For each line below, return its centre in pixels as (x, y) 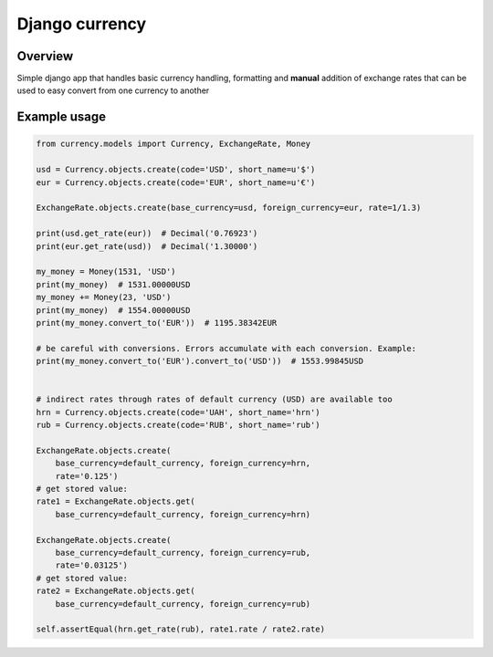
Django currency (82, 24)
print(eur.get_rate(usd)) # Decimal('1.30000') (147, 246)
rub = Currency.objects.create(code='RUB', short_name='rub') (178, 425)
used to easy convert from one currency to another (113, 90)
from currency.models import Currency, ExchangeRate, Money (173, 144)
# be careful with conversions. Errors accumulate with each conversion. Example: (226, 348)
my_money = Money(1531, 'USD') (106, 272)
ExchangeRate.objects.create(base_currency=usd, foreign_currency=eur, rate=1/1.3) (229, 208)
